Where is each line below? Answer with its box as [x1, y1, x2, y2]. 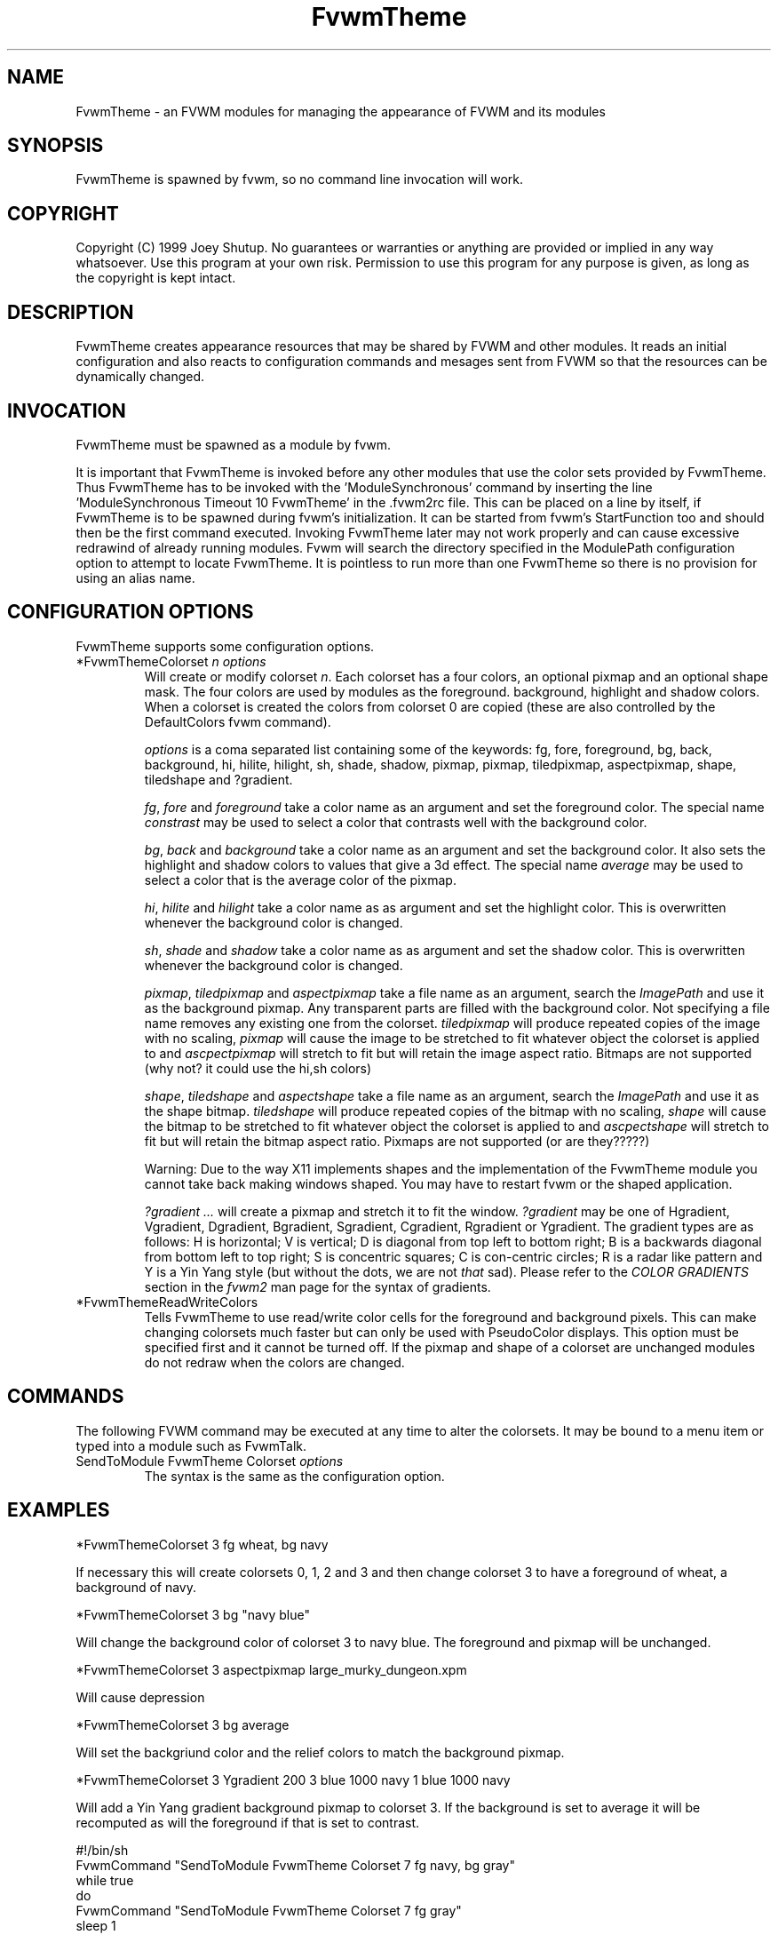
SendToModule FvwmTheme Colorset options [75, 1453, 344, 1469]
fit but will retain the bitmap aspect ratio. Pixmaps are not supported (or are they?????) [144, 1133, 650, 1149]
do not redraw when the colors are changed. [144, 1354, 405, 1370]
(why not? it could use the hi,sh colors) [144, 1060, 372, 1076]
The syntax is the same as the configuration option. [144, 1468, 445, 1484]
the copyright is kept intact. [75, 270, 236, 286]
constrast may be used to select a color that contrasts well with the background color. [144, 814, 647, 830]
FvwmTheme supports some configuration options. [75, 638, 375, 654]
